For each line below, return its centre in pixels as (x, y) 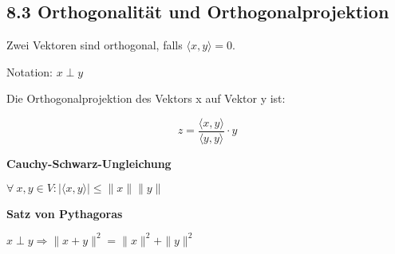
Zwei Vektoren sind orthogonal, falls (95, 45)
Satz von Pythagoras (65, 213)
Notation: (30, 71)
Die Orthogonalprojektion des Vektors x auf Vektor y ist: (146, 98)
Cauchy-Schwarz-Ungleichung (89, 164)
